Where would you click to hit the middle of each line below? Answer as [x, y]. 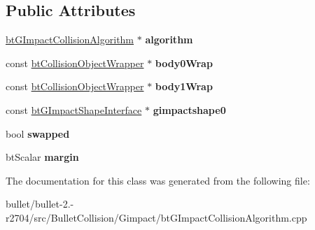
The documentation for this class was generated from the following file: [158, 180]
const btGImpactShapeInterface [74, 109]
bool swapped [38, 133]
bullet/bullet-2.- [40, 204]
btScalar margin [42, 157]
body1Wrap [184, 86]
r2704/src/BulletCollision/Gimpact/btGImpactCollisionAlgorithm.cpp [156, 217]
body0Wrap [184, 63]
